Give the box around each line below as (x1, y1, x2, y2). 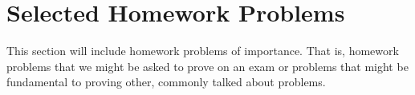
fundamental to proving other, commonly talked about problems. (6, 73, 326, 90)
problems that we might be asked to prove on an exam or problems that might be (6, 57, 409, 74)
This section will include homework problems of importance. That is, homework (6, 42, 399, 59)
